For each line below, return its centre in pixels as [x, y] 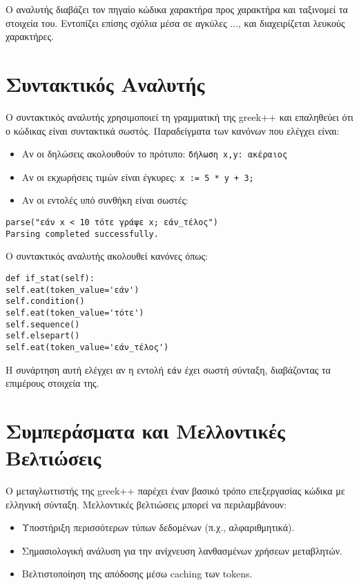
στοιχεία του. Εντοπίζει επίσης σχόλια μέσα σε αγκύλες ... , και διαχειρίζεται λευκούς [175, 22]
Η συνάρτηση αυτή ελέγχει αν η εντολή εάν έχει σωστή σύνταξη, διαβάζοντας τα [168, 369]
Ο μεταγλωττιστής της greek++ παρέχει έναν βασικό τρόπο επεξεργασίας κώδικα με [175, 491]
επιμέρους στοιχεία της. [52, 383]
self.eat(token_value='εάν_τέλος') [87, 347]
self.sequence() [43, 324]
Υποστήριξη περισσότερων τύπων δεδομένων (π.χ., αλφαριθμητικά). [158, 527]
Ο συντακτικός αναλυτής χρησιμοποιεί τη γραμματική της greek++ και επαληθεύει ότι [179, 116]
